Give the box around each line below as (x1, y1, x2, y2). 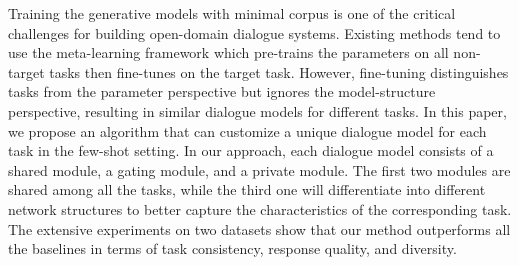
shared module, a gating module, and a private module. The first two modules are (8, 159, 511, 180)
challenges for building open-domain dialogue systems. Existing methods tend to (8, 22, 501, 43)
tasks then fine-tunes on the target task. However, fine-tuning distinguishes (49, 61, 509, 82)
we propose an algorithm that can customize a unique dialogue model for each (8, 120, 487, 141)
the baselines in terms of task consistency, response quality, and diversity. (8, 238, 457, 259)
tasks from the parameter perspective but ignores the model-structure (8, 81, 436, 102)
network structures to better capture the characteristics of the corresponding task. (8, 198, 512, 219)
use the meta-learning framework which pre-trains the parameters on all (8, 42, 449, 63)
